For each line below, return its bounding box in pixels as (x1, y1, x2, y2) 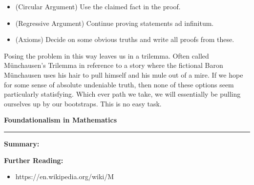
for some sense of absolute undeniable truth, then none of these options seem (4, 79, 234, 89)
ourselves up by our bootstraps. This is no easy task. (4, 98, 162, 108)
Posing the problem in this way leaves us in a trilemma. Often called (4, 50, 209, 61)
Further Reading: (4, 155, 63, 165)
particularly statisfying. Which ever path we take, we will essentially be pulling (4, 89, 241, 99)
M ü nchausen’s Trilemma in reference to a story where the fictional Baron (4, 60, 223, 70)
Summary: (4, 138, 40, 148)
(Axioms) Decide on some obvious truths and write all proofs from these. (15, 34, 234, 44)
